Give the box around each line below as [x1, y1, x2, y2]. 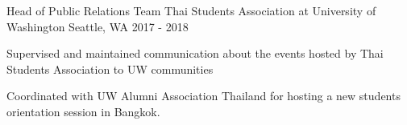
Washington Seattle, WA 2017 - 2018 [6, 18, 189, 34]
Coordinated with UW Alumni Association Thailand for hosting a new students [6, 87, 401, 104]
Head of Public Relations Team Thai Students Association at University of [6, 2, 376, 18]
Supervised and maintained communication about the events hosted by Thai [6, 45, 384, 62]
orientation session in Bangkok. [6, 103, 160, 119]
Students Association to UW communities [6, 60, 214, 77]
